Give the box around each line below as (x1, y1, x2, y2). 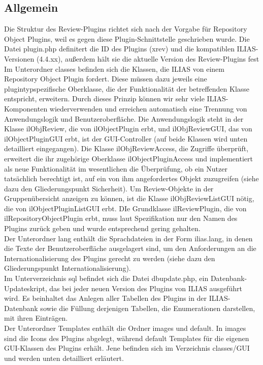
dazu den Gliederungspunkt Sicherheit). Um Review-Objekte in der (4, 183, 214, 193)
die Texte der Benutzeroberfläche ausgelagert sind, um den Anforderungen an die (4, 243, 256, 254)
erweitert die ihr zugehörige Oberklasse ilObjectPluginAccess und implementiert (4, 153, 253, 163)
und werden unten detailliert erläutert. (4, 352, 124, 363)
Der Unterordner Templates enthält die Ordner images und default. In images (4, 323, 246, 333)
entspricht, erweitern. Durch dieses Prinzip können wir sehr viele (4, 93, 205, 104)
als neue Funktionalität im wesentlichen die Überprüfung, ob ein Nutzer (4, 163, 227, 174)
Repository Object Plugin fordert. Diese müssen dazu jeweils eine (4, 73, 207, 84)
